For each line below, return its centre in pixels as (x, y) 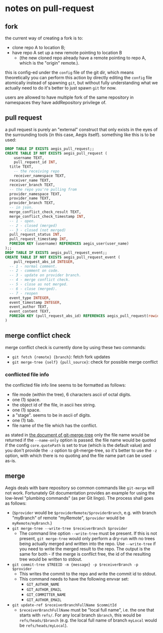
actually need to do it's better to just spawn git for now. (61, 88)
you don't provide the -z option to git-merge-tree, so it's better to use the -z (81, 451)
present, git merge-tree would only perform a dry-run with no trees (87, 538)
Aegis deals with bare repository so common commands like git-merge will (80, 488)
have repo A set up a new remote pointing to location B (67, 53)
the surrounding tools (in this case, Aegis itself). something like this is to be (80, 135)
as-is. (11, 461)
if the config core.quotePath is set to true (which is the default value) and (78, 445)
